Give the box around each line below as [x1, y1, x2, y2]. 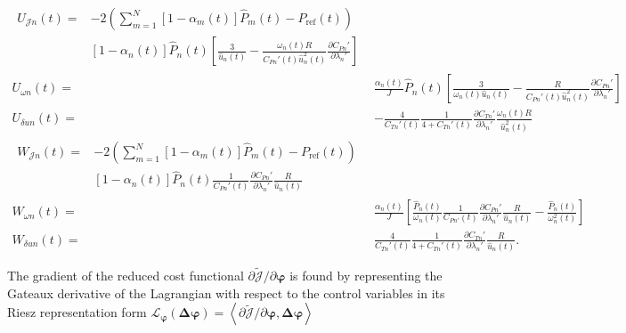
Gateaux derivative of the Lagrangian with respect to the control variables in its [7, 283, 445, 302]
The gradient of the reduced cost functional [7, 266, 244, 285]
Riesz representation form [7, 303, 147, 321]
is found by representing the [289, 266, 443, 285]
